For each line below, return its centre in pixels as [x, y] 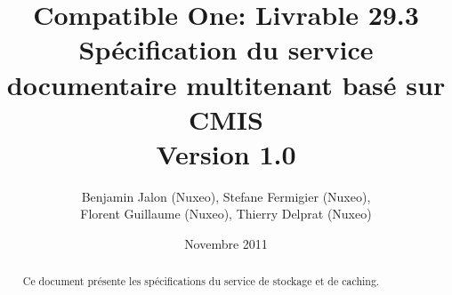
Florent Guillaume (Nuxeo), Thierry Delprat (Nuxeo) [226, 214]
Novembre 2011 [226, 244]
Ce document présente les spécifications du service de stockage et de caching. [201, 281]
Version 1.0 [226, 153]
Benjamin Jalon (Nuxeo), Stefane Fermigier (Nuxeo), [226, 196]
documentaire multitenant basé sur [226, 84]
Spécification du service [226, 49]
